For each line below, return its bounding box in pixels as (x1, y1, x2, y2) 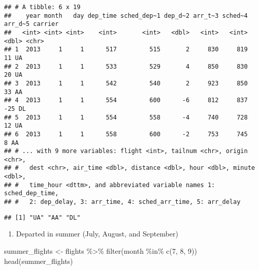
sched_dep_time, (4, 190, 59, 197)
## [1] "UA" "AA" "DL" (4, 214, 81, 221)
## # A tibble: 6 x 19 (4, 4, 81, 11)
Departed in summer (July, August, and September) (16, 228, 178, 239)
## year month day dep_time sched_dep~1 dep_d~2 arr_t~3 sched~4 (4, 12, 248, 19)
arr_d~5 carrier (4, 20, 59, 28)
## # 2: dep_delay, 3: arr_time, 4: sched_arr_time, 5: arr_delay (4, 198, 241, 206)
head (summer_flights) (4, 255, 73, 266)
